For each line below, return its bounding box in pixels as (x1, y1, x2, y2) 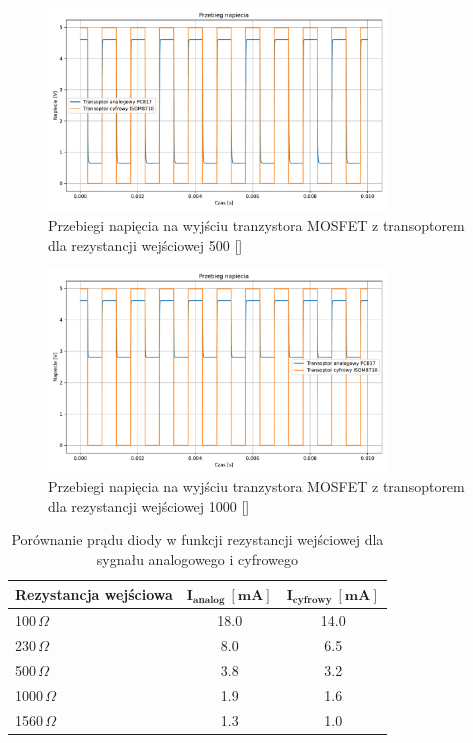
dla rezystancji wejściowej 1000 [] (48, 495, 250, 516)
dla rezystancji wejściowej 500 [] (48, 234, 243, 255)
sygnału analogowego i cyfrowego (96, 548, 298, 569)
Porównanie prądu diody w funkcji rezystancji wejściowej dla (11, 529, 384, 550)
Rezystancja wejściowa (15, 583, 173, 604)
